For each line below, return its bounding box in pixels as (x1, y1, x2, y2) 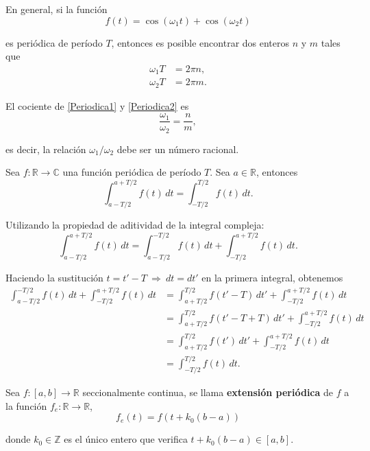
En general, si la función (5, 2, 108, 16)
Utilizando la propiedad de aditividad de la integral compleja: (5, 218, 264, 232)
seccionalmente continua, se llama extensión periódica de (82, 385, 334, 400)
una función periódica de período (62, 165, 201, 179)
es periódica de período (5, 35, 103, 49)
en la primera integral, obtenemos (201, 270, 343, 285)
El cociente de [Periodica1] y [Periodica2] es (5, 98, 189, 113)
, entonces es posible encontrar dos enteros (111, 35, 290, 49)
